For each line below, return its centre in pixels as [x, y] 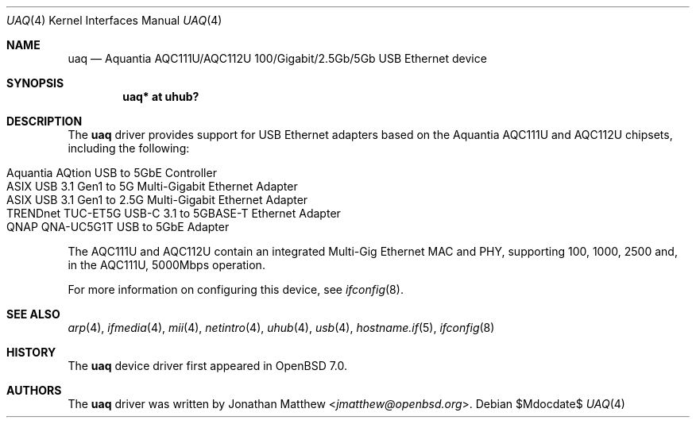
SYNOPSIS [35, 83]
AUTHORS [34, 390]
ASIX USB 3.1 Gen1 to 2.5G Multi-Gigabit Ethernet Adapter [157, 200]
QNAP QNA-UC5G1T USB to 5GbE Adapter [118, 227]
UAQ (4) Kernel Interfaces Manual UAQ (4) [114, 20]
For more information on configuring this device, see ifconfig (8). [236, 289]
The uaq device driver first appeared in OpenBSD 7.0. [208, 366]
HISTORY [31, 352]
